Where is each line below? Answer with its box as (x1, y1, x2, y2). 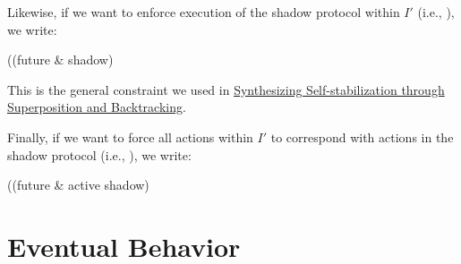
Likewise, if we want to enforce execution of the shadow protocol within (7, 3, 400, 21)
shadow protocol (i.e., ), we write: (7, 145, 192, 164)
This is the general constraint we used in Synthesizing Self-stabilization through (7, 80, 445, 98)
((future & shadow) (7, 50, 114, 69)
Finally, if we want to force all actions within (7, 127, 253, 146)
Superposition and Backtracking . (7, 98, 186, 116)
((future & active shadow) (7, 175, 149, 194)
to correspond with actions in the (270, 127, 454, 146)
